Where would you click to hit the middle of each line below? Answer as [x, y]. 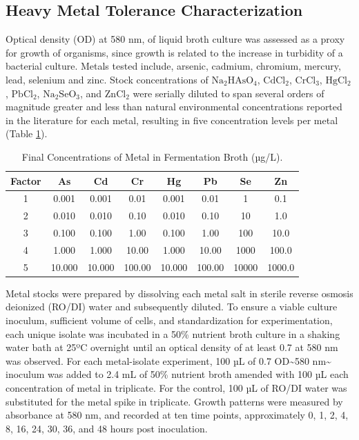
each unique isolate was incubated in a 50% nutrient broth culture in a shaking [173, 333]
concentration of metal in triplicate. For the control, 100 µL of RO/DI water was [176, 388]
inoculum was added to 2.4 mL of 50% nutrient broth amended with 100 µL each [177, 374]
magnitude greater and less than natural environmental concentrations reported [174, 107]
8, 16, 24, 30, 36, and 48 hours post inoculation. [107, 428]
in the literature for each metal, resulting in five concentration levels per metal [172, 120]
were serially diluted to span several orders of [229, 93]
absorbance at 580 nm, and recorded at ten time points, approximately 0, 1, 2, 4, [177, 415]
